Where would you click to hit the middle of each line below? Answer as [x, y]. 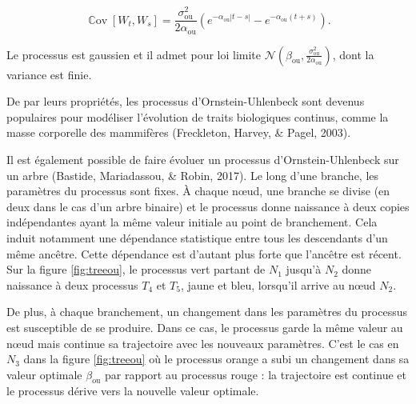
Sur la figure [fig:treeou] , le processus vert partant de [136, 269]
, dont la [353, 54]
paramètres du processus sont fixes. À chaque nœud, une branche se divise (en [198, 191]
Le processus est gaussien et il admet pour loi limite [134, 54]
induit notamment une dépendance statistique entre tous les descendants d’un [197, 237]
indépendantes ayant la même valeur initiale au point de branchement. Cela [192, 222]
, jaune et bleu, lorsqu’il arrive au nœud [278, 284]
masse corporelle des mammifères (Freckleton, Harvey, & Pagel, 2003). [179, 132]
